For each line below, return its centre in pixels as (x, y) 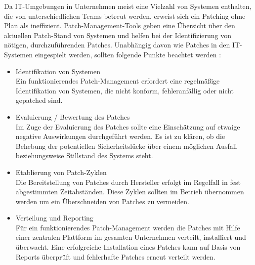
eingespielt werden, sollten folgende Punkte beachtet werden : (128, 54)
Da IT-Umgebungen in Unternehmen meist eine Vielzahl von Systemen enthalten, (128, 6)
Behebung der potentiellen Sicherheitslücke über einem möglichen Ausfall (126, 146)
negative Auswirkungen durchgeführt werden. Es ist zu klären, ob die (120, 136)
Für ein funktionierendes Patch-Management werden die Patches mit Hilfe (128, 227)
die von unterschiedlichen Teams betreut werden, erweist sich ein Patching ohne (125, 16)
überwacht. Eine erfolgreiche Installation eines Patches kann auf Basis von (128, 247)
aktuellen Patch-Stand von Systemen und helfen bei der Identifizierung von (118, 35)
